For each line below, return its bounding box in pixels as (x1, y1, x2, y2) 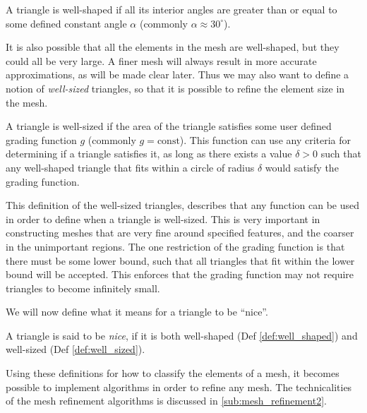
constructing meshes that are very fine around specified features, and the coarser (6, 225, 354, 240)
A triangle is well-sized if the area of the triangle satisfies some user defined (6, 119, 332, 133)
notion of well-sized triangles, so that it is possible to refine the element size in (6, 80, 345, 95)
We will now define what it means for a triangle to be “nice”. (6, 304, 268, 319)
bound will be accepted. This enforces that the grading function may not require (6, 267, 354, 282)
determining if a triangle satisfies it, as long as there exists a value (6, 146, 292, 161)
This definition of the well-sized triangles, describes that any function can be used (6, 198, 360, 213)
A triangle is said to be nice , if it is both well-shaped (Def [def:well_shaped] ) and (6, 328, 358, 342)
